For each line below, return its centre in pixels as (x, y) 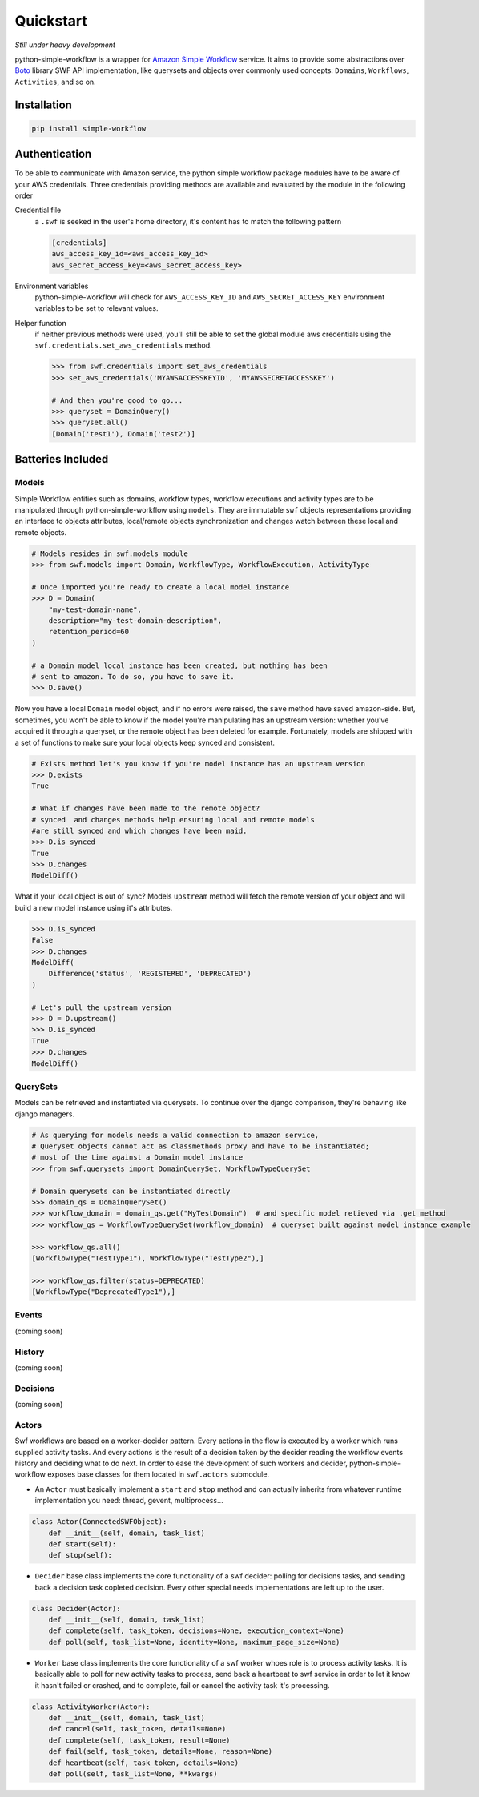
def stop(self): (80, 1555)
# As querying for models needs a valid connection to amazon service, (175, 1135)
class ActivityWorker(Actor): (91, 1707)
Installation (43, 105)
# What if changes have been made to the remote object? (146, 808)
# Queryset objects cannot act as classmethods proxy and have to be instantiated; (201, 1146)
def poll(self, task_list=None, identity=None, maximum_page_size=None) (194, 1642)
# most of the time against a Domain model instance (137, 1158)
